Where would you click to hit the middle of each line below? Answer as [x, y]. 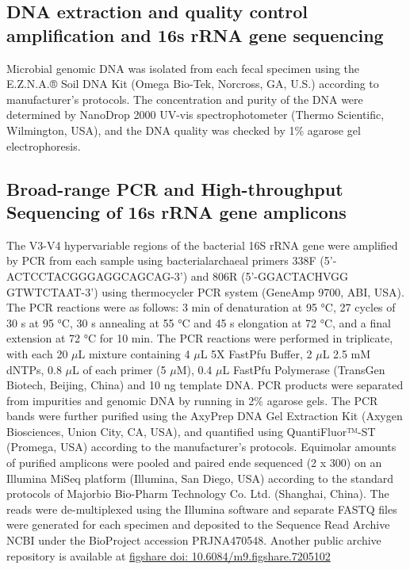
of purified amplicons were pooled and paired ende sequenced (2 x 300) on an [194, 463]
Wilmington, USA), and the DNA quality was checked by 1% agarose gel [184, 130]
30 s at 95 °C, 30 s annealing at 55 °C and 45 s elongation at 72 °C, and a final [199, 322]
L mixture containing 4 [134, 353]
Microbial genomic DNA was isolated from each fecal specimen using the [183, 68]
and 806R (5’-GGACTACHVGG [269, 275]
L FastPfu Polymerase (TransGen [304, 369]
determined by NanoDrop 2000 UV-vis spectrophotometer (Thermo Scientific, [195, 115]
